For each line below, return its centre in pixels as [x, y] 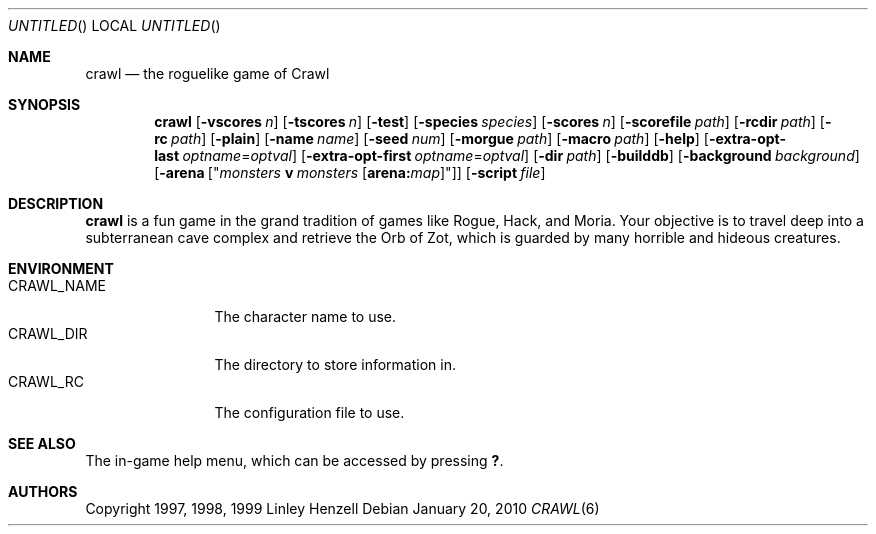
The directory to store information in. [335, 364]
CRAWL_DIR [48, 333]
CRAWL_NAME [57, 285]
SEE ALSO [42, 443]
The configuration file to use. [309, 412]
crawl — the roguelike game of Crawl [207, 73]
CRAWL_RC [46, 381]
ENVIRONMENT [61, 268]
